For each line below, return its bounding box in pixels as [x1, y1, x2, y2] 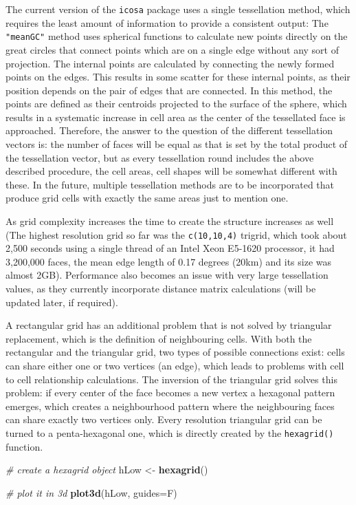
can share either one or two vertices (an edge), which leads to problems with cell [5, 358, 344, 373]
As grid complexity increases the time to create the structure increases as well [5, 214, 334, 228]
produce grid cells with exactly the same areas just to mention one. [5, 191, 289, 205]
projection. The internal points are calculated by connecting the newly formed [5, 56, 335, 70]
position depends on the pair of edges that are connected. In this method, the [5, 83, 333, 97]
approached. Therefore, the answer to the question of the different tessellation [5, 123, 333, 138]
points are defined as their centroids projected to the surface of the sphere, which [5, 96, 347, 111]
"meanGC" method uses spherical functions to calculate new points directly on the [5, 29, 348, 43]
